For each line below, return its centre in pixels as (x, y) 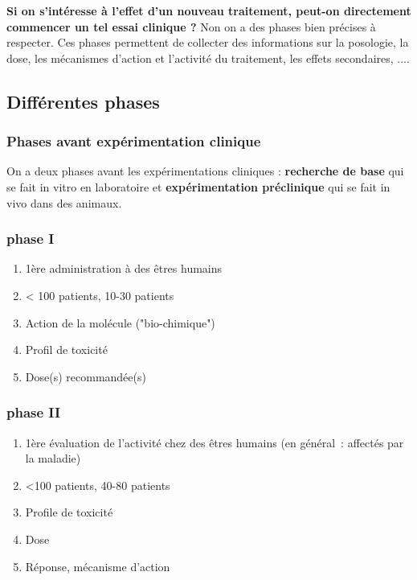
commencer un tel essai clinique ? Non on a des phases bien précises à (191, 26)
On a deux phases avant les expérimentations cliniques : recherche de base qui (205, 171)
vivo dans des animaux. (64, 202)
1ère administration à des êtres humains (124, 268)
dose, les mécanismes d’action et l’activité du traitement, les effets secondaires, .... (208, 58)
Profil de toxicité (66, 350)
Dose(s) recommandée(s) (86, 376)
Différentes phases (83, 101)
